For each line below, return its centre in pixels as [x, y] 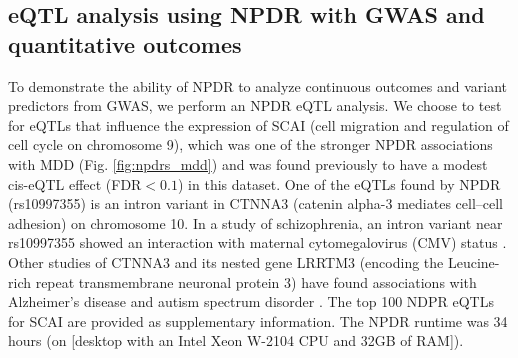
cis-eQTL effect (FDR [75, 183]
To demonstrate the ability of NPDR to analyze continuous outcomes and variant [258, 85]
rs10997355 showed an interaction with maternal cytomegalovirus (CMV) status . [257, 242]
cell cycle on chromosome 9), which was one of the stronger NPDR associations [250, 144]
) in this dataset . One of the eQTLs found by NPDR [339, 183]
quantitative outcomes [125, 43]
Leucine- [473, 261]
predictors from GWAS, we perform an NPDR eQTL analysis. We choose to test [255, 105]
